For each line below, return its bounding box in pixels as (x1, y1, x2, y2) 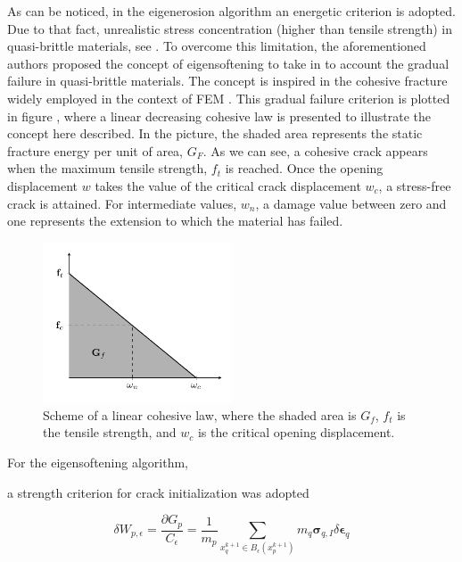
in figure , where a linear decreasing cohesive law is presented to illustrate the (7, 106, 432, 125)
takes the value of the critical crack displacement (95, 176, 361, 194)
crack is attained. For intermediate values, (7, 194, 237, 212)
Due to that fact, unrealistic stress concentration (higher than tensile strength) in (7, 19, 453, 37)
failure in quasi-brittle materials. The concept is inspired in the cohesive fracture (7, 71, 448, 90)
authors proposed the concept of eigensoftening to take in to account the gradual (7, 54, 450, 72)
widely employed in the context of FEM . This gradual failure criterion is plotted (7, 88, 450, 107)
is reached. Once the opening (225, 159, 384, 178)
